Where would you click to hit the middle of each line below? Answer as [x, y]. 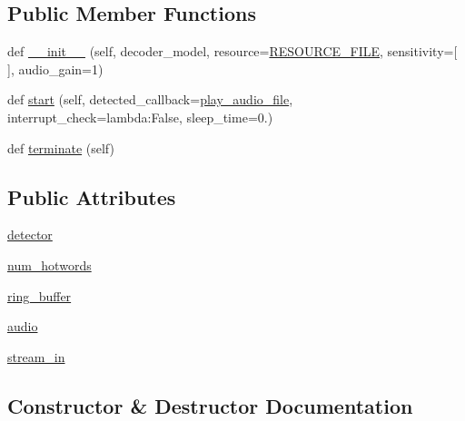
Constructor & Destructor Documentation [210, 405]
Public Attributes [92, 196]
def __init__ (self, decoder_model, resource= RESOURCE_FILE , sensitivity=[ [232, 51]
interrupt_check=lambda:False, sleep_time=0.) [140, 117]
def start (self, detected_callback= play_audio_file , [150, 99]
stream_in [36, 356]
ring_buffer [40, 295]
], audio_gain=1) [55, 69]
